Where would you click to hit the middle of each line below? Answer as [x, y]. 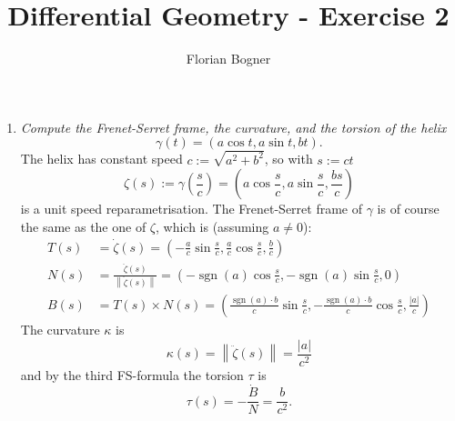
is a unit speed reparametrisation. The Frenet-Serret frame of [191, 209]
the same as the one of [83, 226]
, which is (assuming [212, 226]
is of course [408, 209]
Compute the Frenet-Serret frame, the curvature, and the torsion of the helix [233, 127]
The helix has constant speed [101, 159]
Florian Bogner [228, 59]
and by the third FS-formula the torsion [132, 374]
